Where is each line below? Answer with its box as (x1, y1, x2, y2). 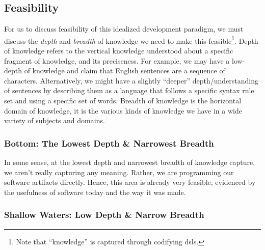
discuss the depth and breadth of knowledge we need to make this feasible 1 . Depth (4, 34, 258, 46)
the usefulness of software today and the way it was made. (4, 186, 186, 197)
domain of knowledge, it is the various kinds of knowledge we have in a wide (4, 105, 242, 116)
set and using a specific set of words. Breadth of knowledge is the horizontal (4, 95, 242, 106)
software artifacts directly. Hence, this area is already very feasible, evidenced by (4, 177, 256, 187)
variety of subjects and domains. (4, 115, 105, 126)
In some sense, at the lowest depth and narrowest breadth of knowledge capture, (4, 157, 255, 168)
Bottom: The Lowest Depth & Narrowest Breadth (4, 136, 214, 149)
